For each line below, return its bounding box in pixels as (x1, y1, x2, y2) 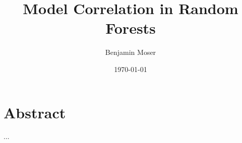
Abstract (4, 102, 66, 122)
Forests (105, 18, 156, 38)
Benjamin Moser (105, 47, 156, 57)
